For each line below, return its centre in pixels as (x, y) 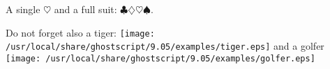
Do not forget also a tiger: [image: (80, 32)
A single (23, 9)
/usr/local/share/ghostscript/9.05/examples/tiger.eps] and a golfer (165, 46)
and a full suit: (85, 9)
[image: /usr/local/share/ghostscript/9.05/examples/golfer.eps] (160, 58)
